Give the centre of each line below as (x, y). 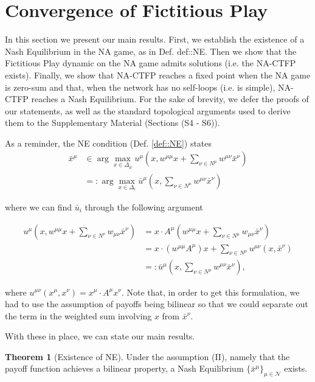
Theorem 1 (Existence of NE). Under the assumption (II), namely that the (147, 356)
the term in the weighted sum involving (78, 315)
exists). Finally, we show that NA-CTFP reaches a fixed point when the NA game (158, 75)
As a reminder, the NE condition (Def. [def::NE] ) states (109, 143)
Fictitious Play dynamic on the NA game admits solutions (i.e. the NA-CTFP (151, 63)
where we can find (39, 207)
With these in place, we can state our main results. (100, 336)
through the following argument (144, 207)
